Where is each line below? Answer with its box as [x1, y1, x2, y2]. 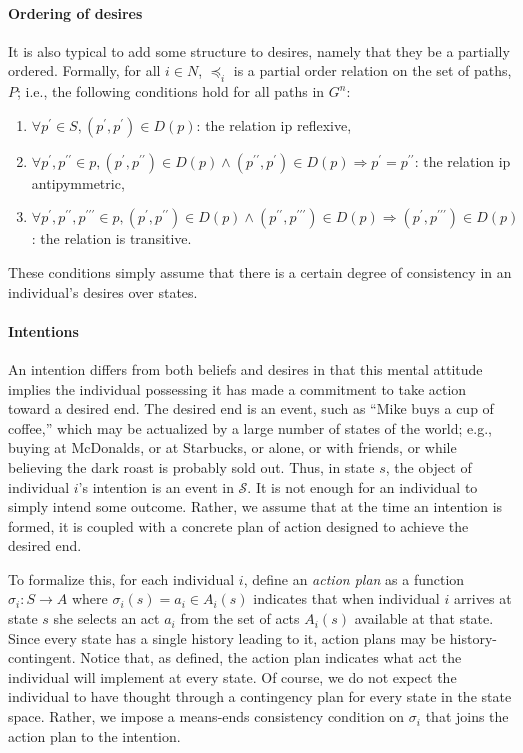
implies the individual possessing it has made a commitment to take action [8, 378, 467, 399]
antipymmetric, [31, 172, 125, 193]
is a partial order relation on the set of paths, [233, 60, 512, 81]
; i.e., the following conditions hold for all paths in [17, 81, 325, 102]
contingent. [8, 647, 76, 668]
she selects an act [53, 608, 160, 629]
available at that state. [354, 608, 494, 629]
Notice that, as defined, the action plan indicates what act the [80, 647, 462, 668]
